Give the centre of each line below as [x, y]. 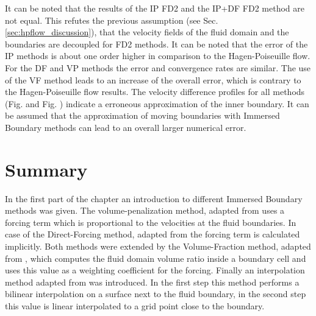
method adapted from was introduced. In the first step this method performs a [152, 282]
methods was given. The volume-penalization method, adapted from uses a [145, 210]
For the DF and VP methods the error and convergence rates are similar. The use [158, 67]
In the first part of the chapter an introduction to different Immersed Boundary [154, 198]
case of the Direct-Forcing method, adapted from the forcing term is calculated [153, 234]
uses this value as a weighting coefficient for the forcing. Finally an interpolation [155, 270]
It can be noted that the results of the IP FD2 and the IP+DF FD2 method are [155, 8]
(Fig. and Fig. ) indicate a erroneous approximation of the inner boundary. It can [157, 103]
